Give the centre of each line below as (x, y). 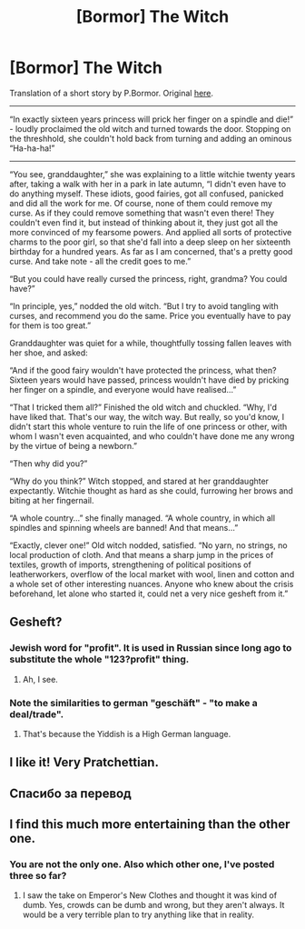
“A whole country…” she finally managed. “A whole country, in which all (142, 518)
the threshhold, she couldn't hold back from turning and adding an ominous (151, 138)
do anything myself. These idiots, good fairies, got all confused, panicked (147, 194)
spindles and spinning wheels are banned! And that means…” (124, 527)
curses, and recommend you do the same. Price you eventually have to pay (150, 315)
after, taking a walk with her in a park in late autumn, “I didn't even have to (148, 184)
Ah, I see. (40, 679)
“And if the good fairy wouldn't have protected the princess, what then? (143, 370)
